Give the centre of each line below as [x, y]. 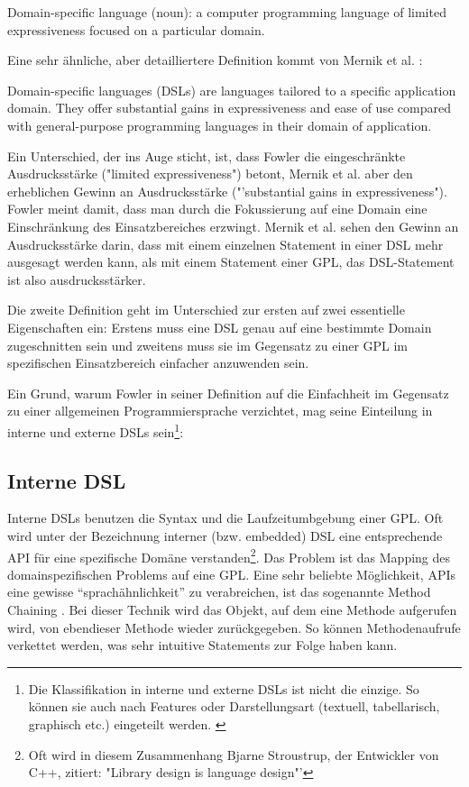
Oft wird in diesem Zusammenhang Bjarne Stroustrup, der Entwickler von [234, 754]
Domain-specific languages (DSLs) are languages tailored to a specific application [232, 90]
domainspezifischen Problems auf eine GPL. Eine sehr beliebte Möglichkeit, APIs [231, 574]
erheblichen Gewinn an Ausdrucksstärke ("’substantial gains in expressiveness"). [227, 191]
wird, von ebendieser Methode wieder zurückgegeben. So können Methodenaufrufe [234, 627]
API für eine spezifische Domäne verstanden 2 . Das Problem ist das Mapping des [229, 555]
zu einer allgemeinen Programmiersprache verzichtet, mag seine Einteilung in [220, 411]
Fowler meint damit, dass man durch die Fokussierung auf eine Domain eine [217, 209]
